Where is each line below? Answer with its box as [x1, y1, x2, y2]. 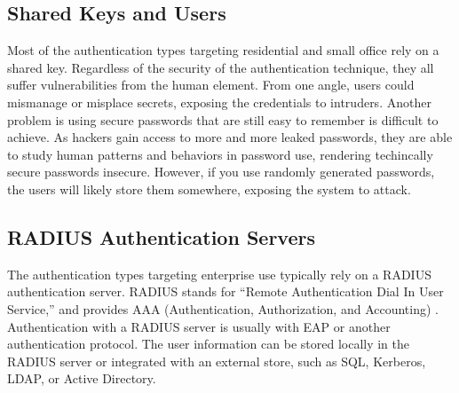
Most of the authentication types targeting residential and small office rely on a [7, 41, 439, 59]
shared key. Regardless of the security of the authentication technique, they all [7, 58, 434, 76]
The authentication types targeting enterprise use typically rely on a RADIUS [7, 264, 431, 283]
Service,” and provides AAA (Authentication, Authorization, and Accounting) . [7, 299, 439, 318]
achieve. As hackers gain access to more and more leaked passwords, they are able [7, 128, 453, 146]
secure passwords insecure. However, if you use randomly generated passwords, [7, 162, 435, 181]
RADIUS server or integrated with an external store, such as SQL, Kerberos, [7, 351, 426, 370]
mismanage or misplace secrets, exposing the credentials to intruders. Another [7, 92, 431, 111]
